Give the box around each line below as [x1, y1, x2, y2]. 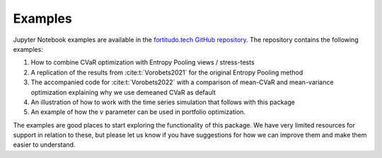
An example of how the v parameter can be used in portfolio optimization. [30, 108, 246, 116]
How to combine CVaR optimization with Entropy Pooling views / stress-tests [30, 58, 255, 67]
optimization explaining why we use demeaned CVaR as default [30, 88, 216, 96]
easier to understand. [13, 140, 76, 149]
